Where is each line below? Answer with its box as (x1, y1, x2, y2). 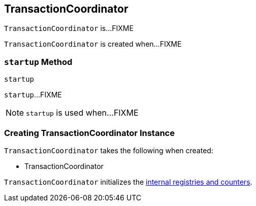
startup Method (4, 56, 73, 67)
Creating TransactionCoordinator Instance (4, 127, 175, 138)
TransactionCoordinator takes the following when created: (4, 146, 213, 155)
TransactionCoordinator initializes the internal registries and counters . (4, 177, 252, 186)
